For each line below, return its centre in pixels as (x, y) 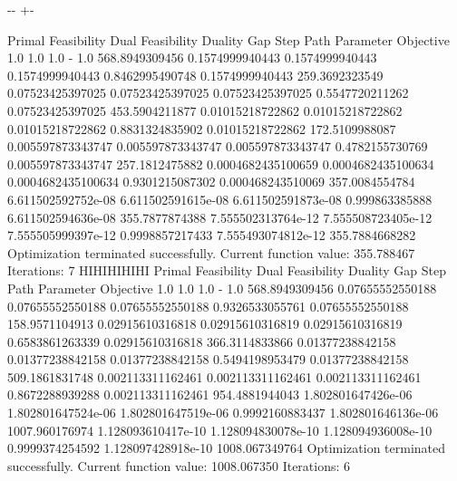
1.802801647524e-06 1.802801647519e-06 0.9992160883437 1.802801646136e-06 (223, 413)
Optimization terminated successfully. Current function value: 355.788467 (211, 252)
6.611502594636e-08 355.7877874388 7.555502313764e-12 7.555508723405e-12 (220, 217)
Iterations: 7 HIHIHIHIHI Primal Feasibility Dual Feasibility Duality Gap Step (227, 270)
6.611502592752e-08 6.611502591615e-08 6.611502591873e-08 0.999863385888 (220, 199)
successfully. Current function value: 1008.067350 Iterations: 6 (179, 465)
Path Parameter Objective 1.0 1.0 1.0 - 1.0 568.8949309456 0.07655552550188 (222, 288)
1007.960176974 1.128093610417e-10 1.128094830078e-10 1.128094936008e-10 (220, 430)
